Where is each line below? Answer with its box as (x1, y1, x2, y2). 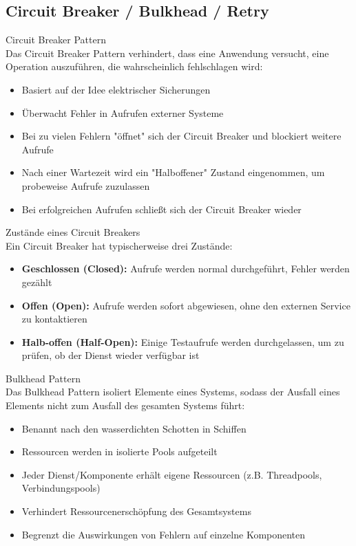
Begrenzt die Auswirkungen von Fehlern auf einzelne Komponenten (21, 527, 306, 541)
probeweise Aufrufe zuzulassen (21, 178, 150, 193)
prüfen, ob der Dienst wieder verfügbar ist (21, 348, 200, 362)
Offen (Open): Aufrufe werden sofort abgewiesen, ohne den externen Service (21, 298, 350, 312)
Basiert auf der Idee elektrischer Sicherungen (21, 82, 211, 96)
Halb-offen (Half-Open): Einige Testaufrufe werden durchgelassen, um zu (21, 334, 344, 349)
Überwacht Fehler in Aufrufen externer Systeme (21, 105, 224, 120)
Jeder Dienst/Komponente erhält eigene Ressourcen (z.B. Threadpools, (21, 467, 322, 481)
